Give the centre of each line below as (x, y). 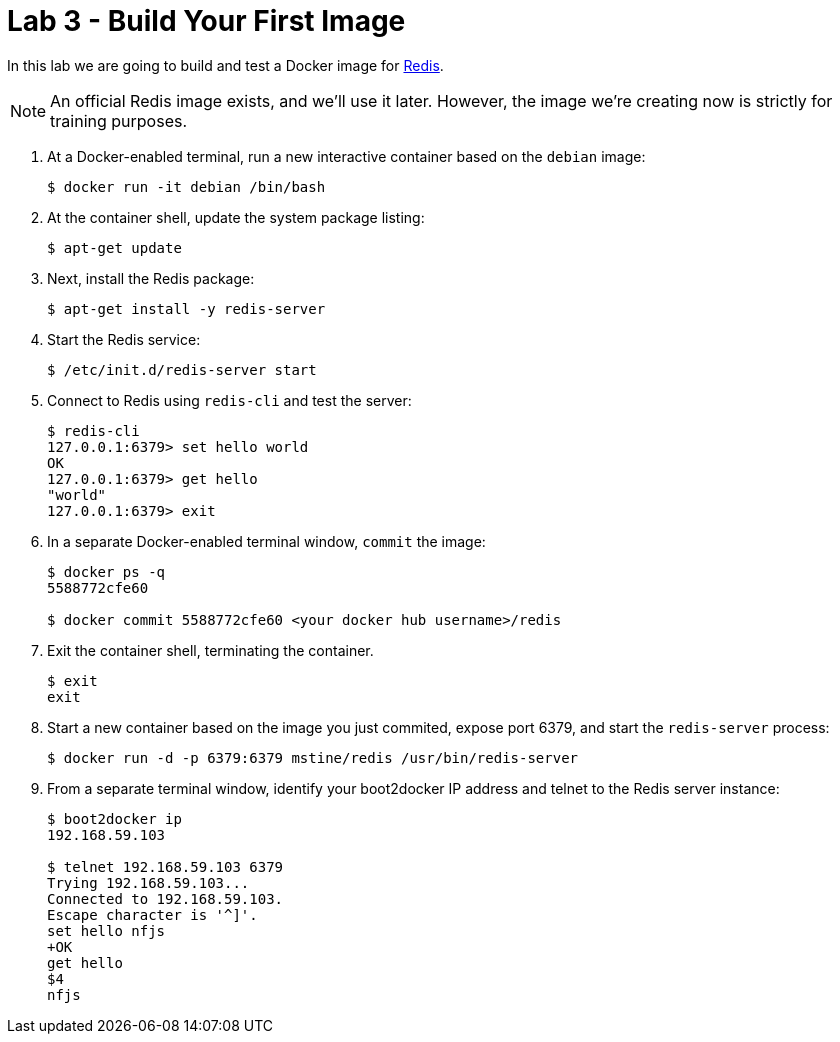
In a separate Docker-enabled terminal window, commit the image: (266, 541)
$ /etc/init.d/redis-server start (182, 369)
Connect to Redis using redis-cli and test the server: (229, 400)
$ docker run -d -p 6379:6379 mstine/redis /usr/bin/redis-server (313, 757)
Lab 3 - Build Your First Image (206, 21)
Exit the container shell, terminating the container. (210, 650)
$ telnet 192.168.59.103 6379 (165, 866)
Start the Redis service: (124, 339)
